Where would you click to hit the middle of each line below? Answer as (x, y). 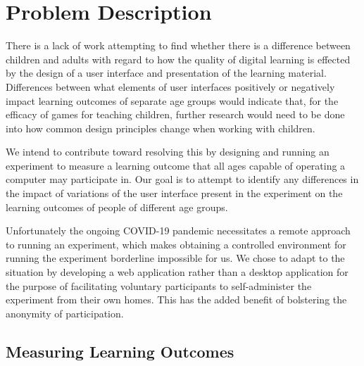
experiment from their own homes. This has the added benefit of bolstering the (176, 299)
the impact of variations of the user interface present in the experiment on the (174, 193)
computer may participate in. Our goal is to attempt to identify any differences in (182, 179)
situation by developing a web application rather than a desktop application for (177, 272)
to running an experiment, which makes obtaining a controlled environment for (176, 244)
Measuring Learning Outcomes (120, 351)
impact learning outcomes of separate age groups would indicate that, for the (172, 100)
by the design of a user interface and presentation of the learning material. (166, 73)
